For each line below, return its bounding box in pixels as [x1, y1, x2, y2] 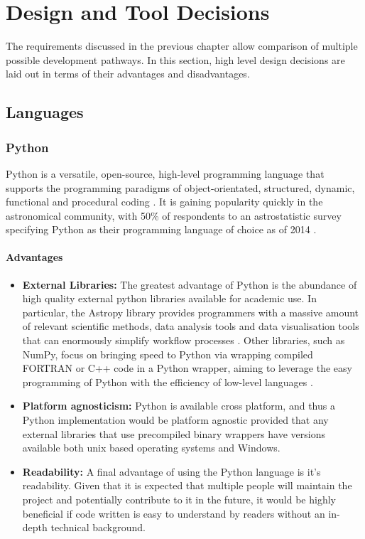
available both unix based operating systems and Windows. [22, 440, 280, 455]
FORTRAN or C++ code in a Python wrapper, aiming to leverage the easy [22, 361, 352, 375]
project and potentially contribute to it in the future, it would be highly [22, 491, 336, 506]
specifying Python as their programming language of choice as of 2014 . [6, 222, 317, 237]
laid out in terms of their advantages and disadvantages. [6, 66, 250, 81]
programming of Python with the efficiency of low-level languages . [22, 374, 313, 389]
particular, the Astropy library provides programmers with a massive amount [22, 304, 359, 319]
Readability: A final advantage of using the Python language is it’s [22, 464, 321, 479]
